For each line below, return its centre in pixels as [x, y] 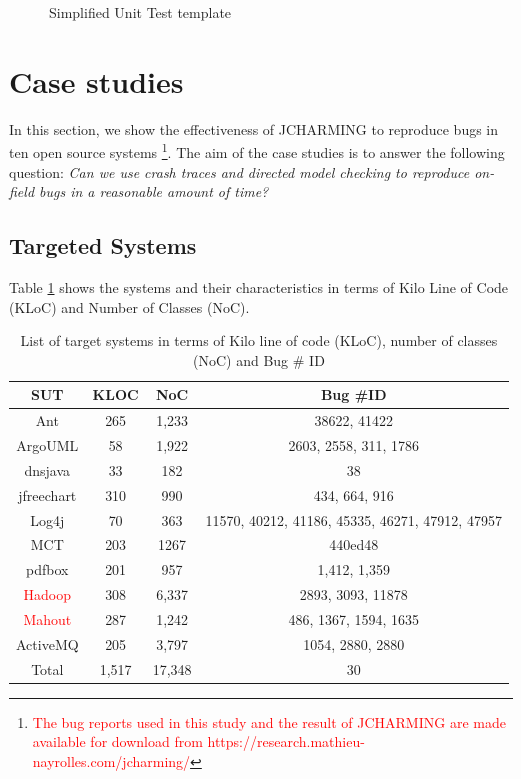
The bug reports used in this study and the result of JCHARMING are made [269, 721]
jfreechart [47, 494]
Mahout [47, 618]
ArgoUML [47, 445]
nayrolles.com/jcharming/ [111, 760]
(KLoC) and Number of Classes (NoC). [129, 306]
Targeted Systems [103, 245]
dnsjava [47, 469]
